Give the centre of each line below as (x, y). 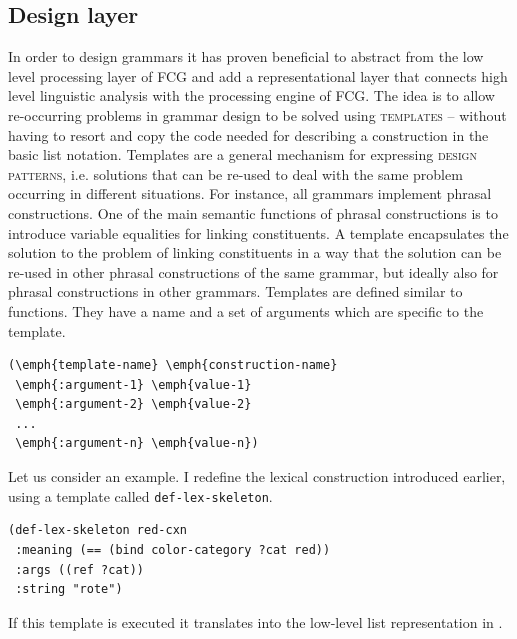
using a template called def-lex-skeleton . (140, 495)
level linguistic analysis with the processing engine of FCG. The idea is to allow (251, 95)
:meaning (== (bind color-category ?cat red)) (173, 549)
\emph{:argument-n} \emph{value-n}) (137, 443)
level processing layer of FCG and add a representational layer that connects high (258, 75)
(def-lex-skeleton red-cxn (97, 530)
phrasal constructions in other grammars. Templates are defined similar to (235, 291)
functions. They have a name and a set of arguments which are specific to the (246, 310)
